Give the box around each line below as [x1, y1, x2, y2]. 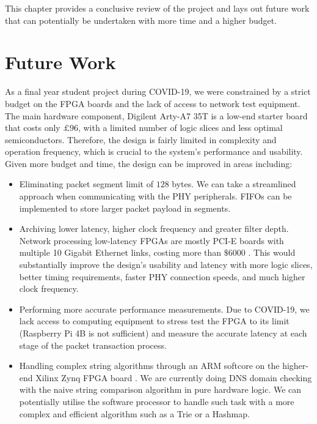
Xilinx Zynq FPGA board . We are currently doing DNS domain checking [35, 371, 312, 384]
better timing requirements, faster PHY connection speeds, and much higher [19, 270, 305, 283]
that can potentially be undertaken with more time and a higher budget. [5, 13, 277, 26]
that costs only [5, 121, 60, 134]
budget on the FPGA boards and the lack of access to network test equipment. [5, 97, 301, 110]
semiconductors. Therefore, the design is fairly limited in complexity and [5, 133, 277, 146]
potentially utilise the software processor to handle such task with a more [19, 395, 294, 407]
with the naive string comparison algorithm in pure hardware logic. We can [19, 383, 302, 396]
